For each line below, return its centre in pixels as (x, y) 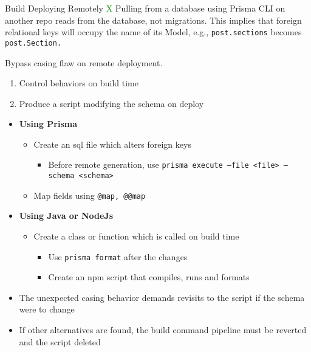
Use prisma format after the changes (118, 256)
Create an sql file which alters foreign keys (112, 144)
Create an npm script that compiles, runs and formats (149, 277)
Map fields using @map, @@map (90, 195)
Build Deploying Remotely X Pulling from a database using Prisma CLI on (145, 8)
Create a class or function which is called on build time (136, 236)
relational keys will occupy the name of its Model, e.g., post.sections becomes (153, 32)
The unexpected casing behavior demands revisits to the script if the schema (162, 297)
